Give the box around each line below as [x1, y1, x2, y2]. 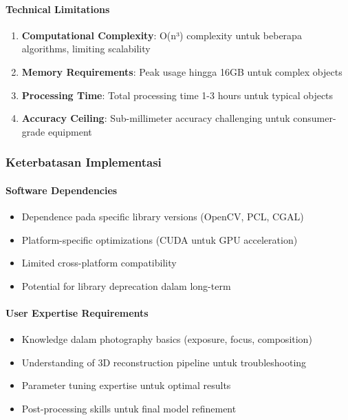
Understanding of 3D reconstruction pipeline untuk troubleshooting [21, 355, 307, 369]
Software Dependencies [6, 182, 118, 197]
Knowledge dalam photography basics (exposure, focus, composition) [21, 332, 312, 346]
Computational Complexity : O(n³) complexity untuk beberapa [21, 28, 302, 42]
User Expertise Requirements [6, 305, 149, 319]
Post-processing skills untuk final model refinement [21, 401, 237, 415]
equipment [47, 124, 92, 138]
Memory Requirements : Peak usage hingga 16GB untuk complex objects [21, 64, 342, 78]
